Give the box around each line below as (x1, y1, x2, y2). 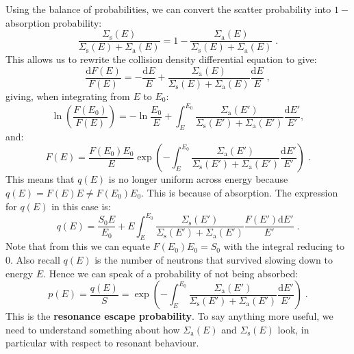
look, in (277, 322, 309, 336)
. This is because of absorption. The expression (141, 185, 338, 199)
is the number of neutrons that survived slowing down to (94, 253, 333, 267)
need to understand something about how (5, 322, 180, 336)
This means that (5, 172, 75, 186)
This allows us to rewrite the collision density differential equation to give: (5, 52, 317, 66)
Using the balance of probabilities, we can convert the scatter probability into (5, 2, 331, 16)
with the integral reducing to (223, 239, 344, 253)
